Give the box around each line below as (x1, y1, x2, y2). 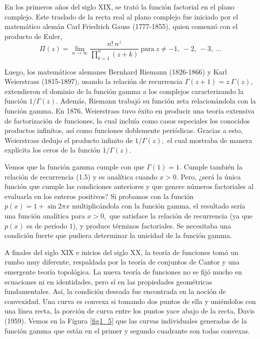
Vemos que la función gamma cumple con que (4, 161, 144, 171)
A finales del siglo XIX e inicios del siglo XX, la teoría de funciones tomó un (4, 246, 238, 257)
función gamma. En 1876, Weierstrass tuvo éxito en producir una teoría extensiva (4, 105, 254, 116)
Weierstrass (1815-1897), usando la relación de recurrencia (4, 76, 182, 86)
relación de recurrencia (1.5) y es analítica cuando (4, 171, 157, 181)
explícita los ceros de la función (4, 144, 100, 155)
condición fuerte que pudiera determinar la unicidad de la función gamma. (4, 230, 232, 240)
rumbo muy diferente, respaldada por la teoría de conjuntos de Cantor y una (4, 256, 239, 267)
